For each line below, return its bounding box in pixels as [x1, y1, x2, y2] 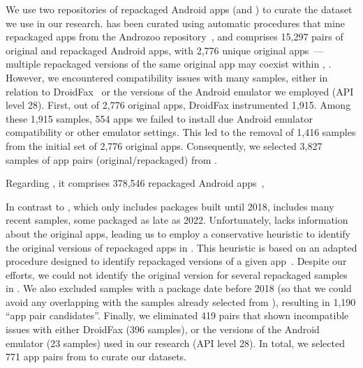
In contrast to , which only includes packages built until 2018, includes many [6, 199, 334, 213]
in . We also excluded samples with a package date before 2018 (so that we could [6, 281, 352, 296]
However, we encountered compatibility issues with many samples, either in [6, 70, 328, 84]
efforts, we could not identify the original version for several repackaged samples [6, 267, 348, 282]
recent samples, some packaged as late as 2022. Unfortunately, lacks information [6, 213, 348, 227]
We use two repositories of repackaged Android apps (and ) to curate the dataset [6, 2, 353, 16]
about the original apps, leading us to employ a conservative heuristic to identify [6, 226, 350, 240]
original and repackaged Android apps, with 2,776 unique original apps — [6, 43, 324, 57]
